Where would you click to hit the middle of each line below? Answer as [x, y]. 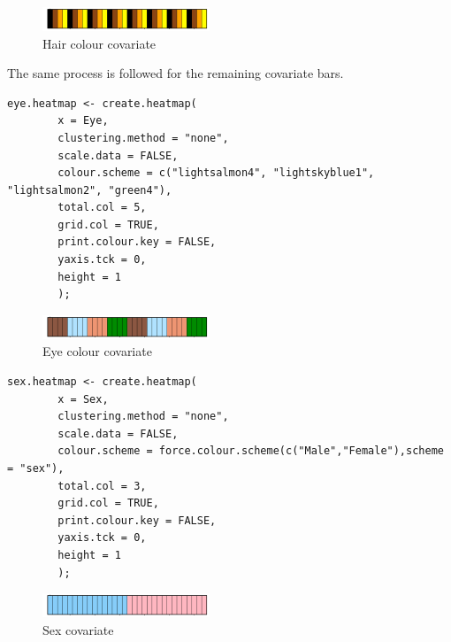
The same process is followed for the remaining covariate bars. [176, 73]
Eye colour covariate [97, 351]
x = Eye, [83, 121]
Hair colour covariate [99, 43]
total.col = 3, [102, 486]
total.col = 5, [102, 208]
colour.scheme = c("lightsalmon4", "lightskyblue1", [216, 173]
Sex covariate [78, 629]
